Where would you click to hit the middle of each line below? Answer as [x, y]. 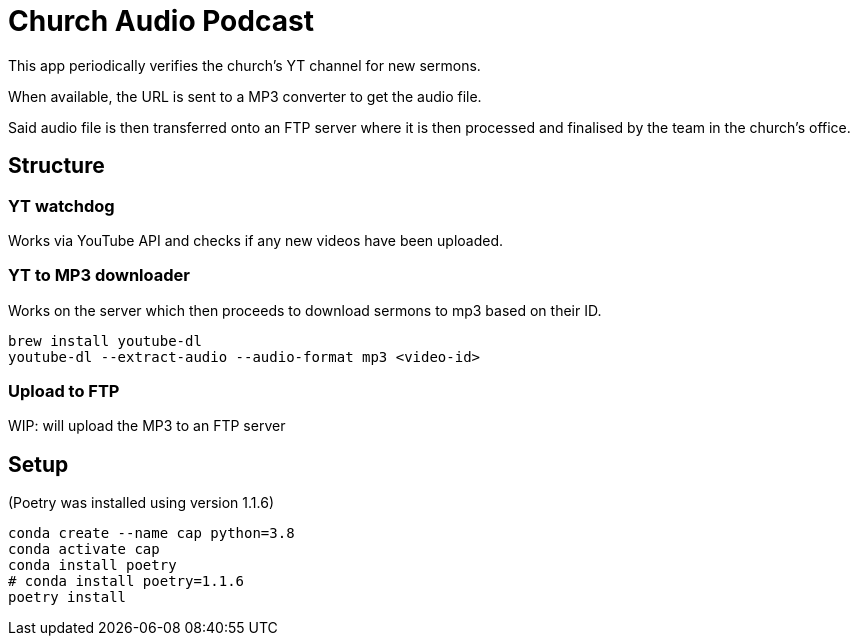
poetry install [67, 597]
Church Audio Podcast [161, 21]
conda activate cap [84, 549]
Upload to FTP [64, 391]
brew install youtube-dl [105, 340]
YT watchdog [61, 205]
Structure [56, 166]
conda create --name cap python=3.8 [151, 533]
